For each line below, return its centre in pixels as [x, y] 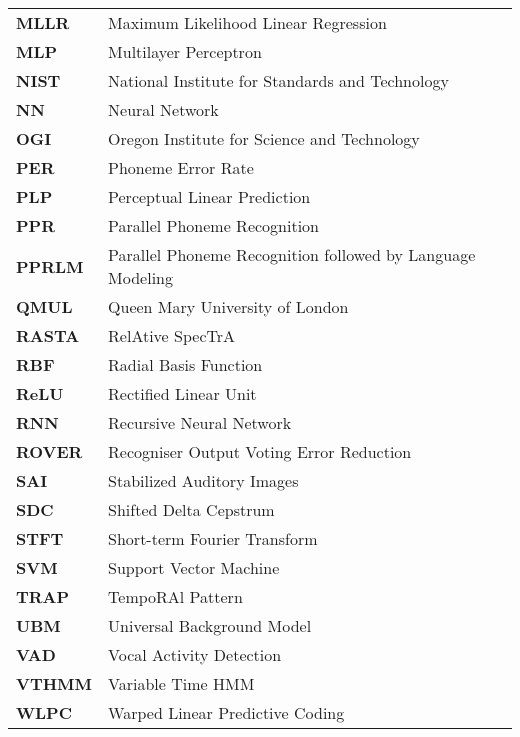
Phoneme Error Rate [181, 167]
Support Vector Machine [194, 567]
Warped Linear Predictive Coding [226, 712]
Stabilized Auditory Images [203, 480]
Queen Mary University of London [228, 306]
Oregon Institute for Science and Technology [264, 138]
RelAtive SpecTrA [171, 335]
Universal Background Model [210, 625]
